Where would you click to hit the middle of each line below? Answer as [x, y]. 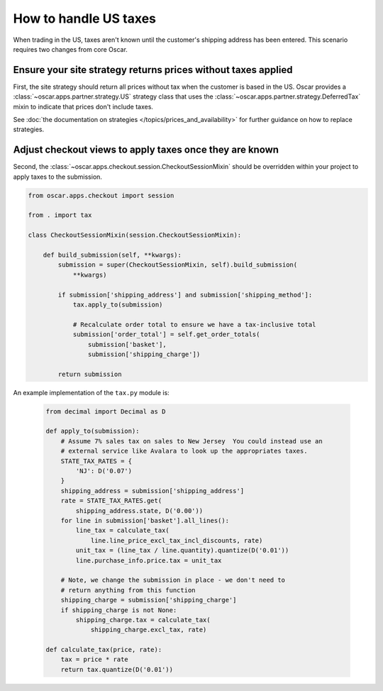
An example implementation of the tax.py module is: [91, 392]
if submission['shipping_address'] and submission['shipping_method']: [185, 295]
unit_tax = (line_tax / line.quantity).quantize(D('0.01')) [182, 551]
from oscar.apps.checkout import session [101, 195]
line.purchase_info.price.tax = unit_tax [149, 560]
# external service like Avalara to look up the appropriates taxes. [184, 451]
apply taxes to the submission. [58, 177]
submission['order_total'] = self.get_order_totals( [166, 335]
